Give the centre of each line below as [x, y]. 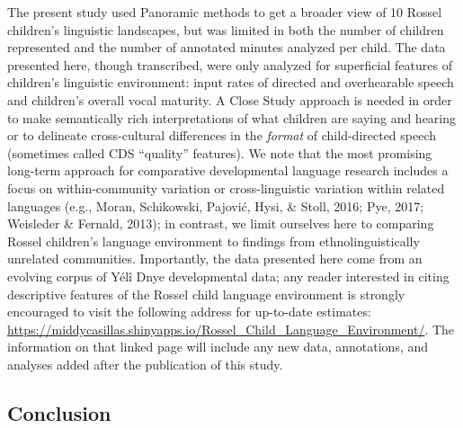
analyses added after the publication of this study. [145, 364]
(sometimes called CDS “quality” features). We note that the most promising [220, 152]
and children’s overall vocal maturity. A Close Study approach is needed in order [230, 99]
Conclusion [59, 412]
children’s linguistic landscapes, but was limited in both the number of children [226, 29]
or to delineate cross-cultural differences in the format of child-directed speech [222, 135]
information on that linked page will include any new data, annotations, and [218, 347]
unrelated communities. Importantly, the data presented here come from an [215, 259]
